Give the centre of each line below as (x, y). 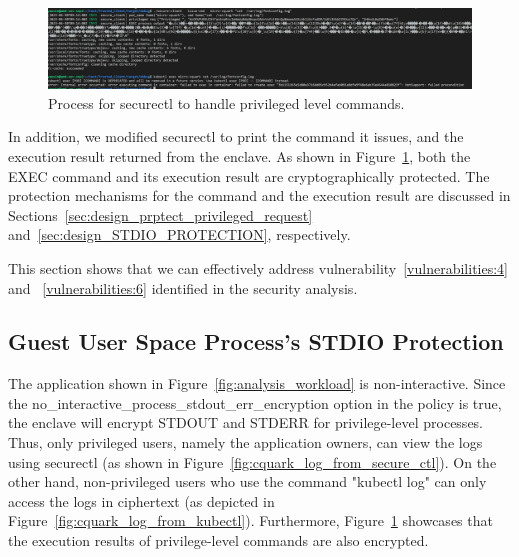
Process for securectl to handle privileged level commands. (226, 102)
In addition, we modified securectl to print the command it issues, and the (236, 136)
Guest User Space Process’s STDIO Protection (256, 341)
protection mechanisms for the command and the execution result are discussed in (259, 195)
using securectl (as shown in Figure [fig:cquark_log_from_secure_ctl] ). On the (252, 461)
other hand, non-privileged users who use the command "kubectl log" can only (247, 481)
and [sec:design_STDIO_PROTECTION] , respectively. (179, 234)
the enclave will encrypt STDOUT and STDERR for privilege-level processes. (246, 422)
